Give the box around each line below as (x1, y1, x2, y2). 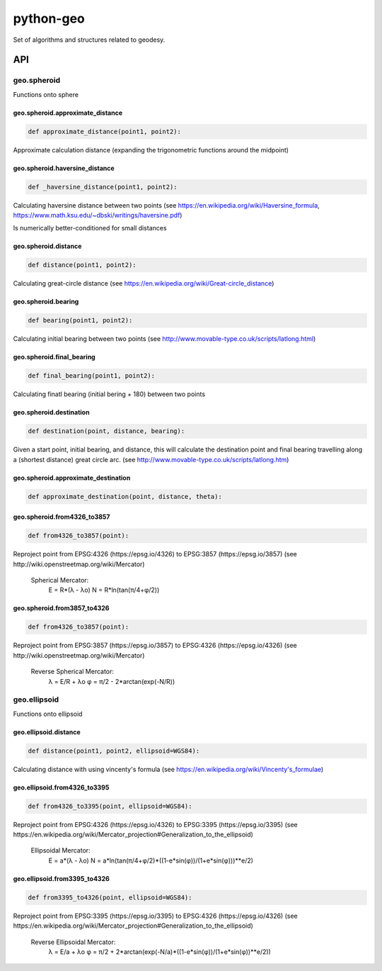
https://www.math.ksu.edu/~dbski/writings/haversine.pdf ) (13, 211, 183, 220)
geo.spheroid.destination (13, 408, 90, 417)
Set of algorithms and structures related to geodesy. (13, 35, 166, 44)
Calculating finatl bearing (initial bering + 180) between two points (13, 390, 205, 398)
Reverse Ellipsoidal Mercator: (30, 938, 116, 946)
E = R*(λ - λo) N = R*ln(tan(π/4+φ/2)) (48, 585, 160, 595)
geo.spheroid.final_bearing (13, 353, 95, 361)
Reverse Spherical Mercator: (30, 667, 115, 676)
